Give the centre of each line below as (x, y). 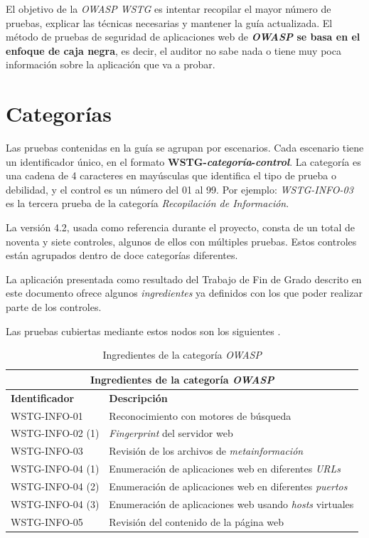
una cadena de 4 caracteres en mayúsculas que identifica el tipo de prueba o (171, 175)
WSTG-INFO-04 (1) (55, 469)
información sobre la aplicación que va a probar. (111, 64)
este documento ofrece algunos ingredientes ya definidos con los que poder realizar (184, 293)
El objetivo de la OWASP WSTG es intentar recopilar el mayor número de (169, 9)
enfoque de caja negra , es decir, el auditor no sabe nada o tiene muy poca (173, 50)
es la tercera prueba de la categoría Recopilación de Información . (148, 203)
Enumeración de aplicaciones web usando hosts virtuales (231, 503)
